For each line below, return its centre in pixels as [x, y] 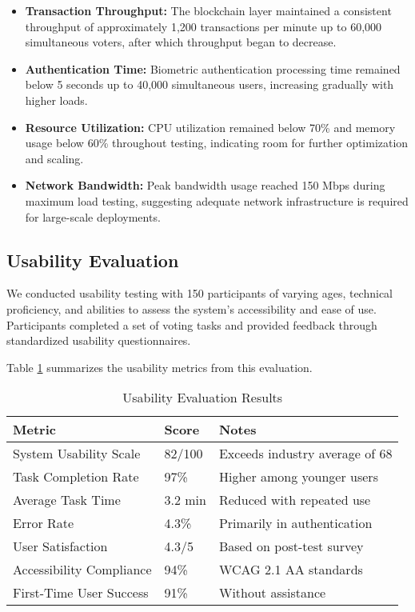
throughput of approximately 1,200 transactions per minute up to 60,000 [204, 26]
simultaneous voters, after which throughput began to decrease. [181, 42]
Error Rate [44, 523]
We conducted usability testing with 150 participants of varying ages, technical [200, 293]
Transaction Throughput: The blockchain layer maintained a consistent [208, 10]
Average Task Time [67, 500]
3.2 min [185, 500]
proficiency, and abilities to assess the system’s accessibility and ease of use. [192, 308]
